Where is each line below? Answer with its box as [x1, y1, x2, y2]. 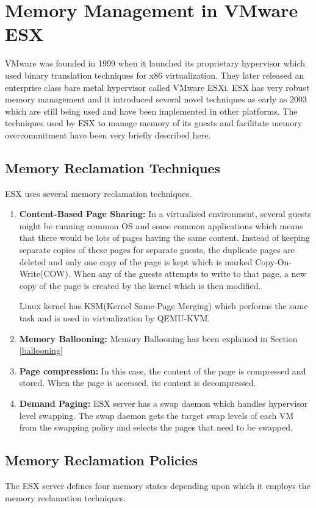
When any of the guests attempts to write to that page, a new [73, 267, 306, 280]
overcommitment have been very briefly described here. [5, 128, 211, 141]
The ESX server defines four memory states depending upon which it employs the [5, 479, 311, 492]
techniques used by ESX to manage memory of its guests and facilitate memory [5, 116, 303, 129]
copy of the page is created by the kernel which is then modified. [19, 279, 261, 292]
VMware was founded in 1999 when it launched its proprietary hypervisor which [5, 57, 306, 70]
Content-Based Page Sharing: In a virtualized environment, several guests [19, 207, 311, 220]
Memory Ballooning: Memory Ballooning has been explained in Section [19, 332, 298, 345]
